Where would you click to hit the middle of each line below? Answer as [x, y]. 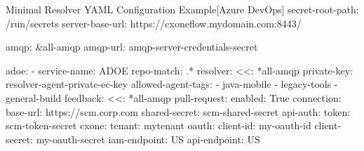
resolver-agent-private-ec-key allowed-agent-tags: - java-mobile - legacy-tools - [172, 84]
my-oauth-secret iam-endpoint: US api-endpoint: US [148, 139]
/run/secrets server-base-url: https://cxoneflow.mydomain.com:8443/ [154, 23]
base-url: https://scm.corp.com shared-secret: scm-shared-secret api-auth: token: [178, 111]
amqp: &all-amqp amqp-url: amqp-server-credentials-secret [132, 47]
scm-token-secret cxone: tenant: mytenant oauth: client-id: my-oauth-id [159, 125]
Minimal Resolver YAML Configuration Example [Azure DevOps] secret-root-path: [182, 9]
